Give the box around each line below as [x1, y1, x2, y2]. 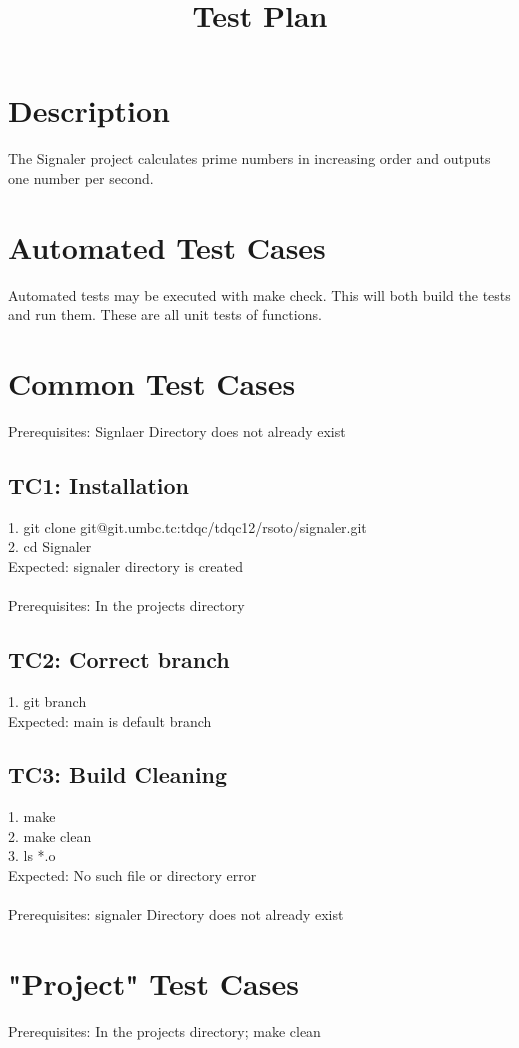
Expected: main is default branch [8, 710, 212, 731]
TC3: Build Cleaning [8, 759, 228, 790]
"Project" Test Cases [8, 963, 299, 1004]
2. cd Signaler [8, 536, 92, 557]
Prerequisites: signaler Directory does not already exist [8, 904, 344, 925]
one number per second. [8, 167, 154, 188]
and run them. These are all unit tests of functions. [8, 304, 322, 325]
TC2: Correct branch [8, 644, 230, 675]
